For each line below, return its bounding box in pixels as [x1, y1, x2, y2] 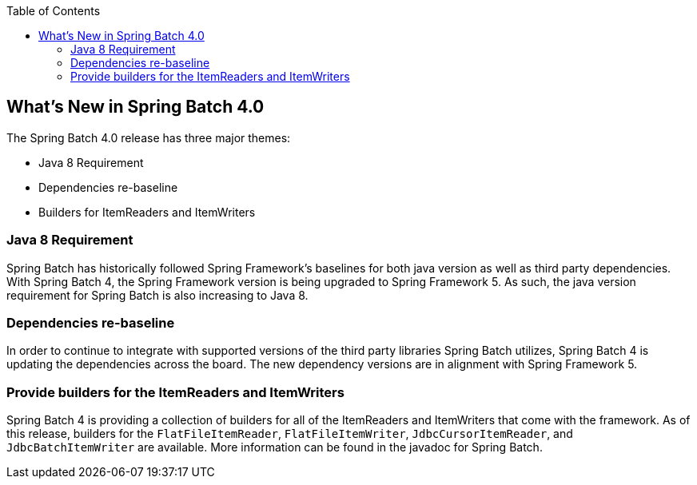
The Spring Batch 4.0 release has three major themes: [6, 130, 291, 145]
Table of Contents [6, 4, 101, 18]
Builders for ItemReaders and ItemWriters [38, 205, 256, 219]
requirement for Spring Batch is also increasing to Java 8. [6, 288, 309, 302]
